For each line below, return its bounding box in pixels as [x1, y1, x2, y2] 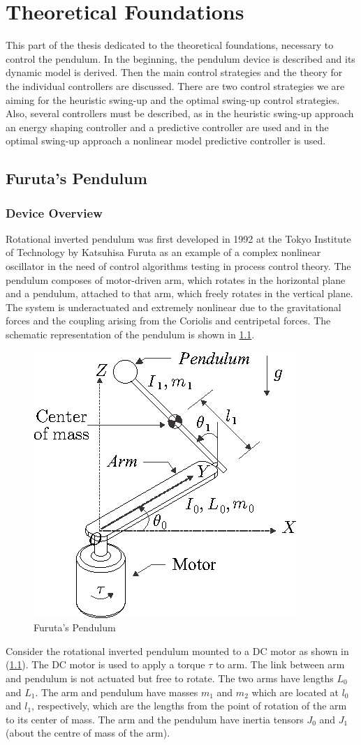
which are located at [251, 684, 339, 699]
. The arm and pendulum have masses [35, 684, 198, 699]
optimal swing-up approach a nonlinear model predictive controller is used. [6, 133, 326, 148]
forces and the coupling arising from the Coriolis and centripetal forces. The [6, 313, 331, 328]
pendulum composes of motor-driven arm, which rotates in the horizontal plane [6, 272, 346, 287]
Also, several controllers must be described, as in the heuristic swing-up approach [6, 106, 354, 121]
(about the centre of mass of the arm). [6, 725, 170, 740]
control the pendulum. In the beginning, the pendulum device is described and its [6, 51, 355, 66]
